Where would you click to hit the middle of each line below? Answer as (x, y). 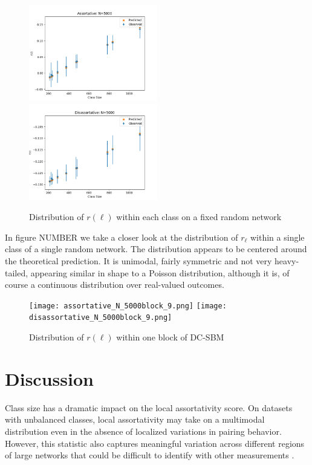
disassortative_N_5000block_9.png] (101, 318)
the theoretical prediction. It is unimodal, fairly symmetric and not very (138, 260)
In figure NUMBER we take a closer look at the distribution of (122, 237)
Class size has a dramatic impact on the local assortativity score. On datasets (149, 407)
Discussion (49, 378)
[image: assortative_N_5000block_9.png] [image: (128, 306)
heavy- (287, 260)
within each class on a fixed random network (199, 217)
